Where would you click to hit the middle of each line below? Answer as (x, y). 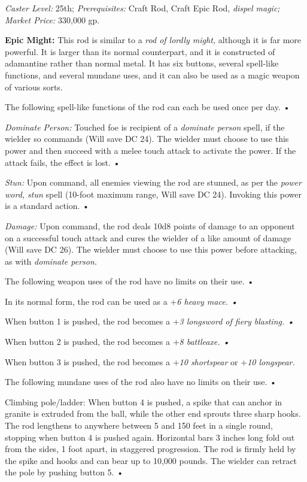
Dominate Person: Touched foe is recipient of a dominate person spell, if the (145, 127)
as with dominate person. (51, 261)
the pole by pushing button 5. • (64, 472)
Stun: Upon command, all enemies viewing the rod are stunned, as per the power (153, 182)
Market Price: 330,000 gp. (52, 19)
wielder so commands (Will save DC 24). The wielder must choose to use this (147, 139)
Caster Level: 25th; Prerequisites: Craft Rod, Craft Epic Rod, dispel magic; (142, 8)
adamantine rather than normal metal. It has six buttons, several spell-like (142, 63)
